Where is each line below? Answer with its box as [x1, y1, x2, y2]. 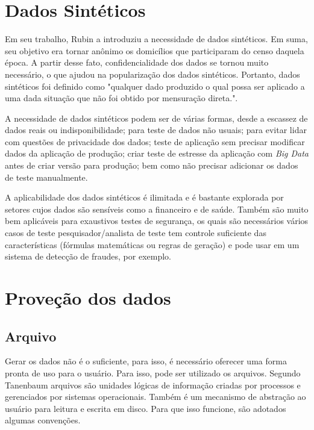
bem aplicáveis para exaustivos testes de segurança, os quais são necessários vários [5, 214, 309, 227]
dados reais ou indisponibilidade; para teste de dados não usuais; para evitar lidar [5, 123, 307, 136]
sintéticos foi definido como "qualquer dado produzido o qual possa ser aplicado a [5, 79, 305, 92]
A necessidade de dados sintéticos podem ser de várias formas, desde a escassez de [5, 111, 308, 124]
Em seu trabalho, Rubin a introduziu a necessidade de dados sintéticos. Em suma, [5, 33, 308, 45]
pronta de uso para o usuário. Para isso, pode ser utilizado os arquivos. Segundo [5, 366, 301, 379]
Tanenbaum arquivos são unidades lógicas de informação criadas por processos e [5, 378, 301, 391]
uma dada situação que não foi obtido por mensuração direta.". [5, 92, 238, 104]
